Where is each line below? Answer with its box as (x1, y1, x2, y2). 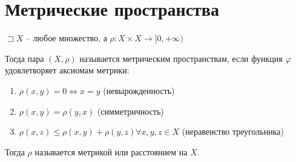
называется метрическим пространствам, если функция (79, 52, 283, 64)
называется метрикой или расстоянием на (35, 145, 188, 158)
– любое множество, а (25, 32, 107, 44)
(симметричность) (97, 104, 164, 117)
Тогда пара (5, 52, 44, 64)
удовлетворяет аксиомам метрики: (5, 64, 130, 76)
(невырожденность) (103, 84, 175, 96)
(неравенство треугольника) (182, 125, 284, 138)
